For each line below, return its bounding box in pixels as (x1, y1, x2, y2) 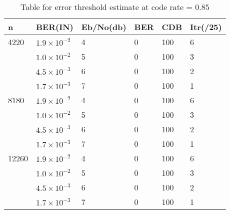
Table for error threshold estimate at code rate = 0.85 (20, 1, 209, 13)
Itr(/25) (190, 21, 222, 33)
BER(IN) (36, 21, 73, 33)
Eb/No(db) (81, 21, 126, 33)
